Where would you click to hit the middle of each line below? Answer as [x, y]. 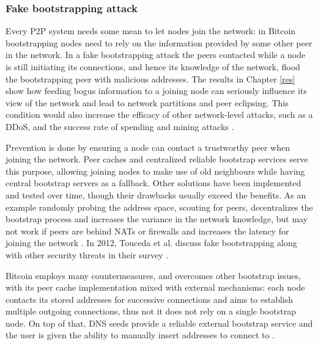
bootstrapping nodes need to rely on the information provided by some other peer [159, 42]
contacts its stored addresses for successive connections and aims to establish [150, 299]
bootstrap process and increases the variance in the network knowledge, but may [157, 219]
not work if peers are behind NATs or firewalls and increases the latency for [147, 231]
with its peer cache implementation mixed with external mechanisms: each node [155, 287]
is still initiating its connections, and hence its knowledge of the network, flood [153, 67]
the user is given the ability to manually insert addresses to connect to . [140, 335]
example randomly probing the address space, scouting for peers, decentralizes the [159, 207]
